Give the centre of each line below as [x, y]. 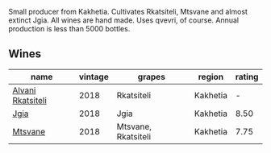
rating [247, 76]
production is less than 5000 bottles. [69, 29]
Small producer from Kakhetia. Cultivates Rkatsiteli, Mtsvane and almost [128, 12]
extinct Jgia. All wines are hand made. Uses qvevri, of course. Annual [124, 20]
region [211, 76]
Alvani [24, 90]
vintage [94, 76]
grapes [151, 76]
